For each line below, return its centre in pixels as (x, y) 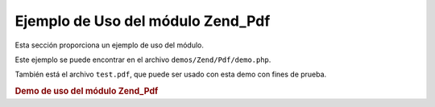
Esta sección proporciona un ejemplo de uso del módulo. (110, 45)
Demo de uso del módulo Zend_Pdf (87, 91)
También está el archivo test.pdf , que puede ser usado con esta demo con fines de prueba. (171, 74)
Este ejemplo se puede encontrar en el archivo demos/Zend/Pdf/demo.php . (143, 60)
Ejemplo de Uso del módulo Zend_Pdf (143, 21)
